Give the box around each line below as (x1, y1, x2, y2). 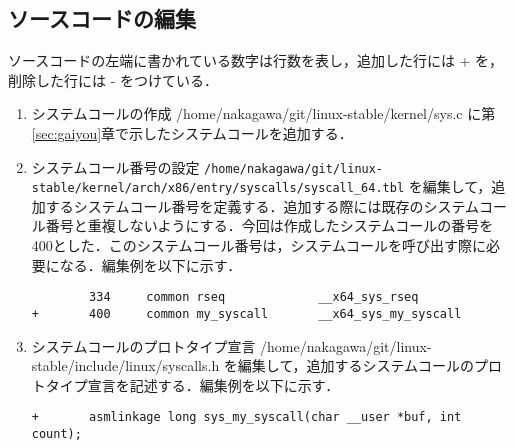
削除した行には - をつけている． (8, 69, 218, 90)
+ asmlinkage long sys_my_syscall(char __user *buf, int (31, 410, 462, 425)
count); (31, 427, 82, 442)
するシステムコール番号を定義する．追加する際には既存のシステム (45, 195, 479, 216)
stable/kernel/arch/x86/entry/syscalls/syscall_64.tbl (31, 181, 405, 196)
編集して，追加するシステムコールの (237, 355, 475, 376)
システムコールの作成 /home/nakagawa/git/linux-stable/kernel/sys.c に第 (31, 103, 496, 124)
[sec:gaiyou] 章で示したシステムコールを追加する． (31, 122, 353, 143)
